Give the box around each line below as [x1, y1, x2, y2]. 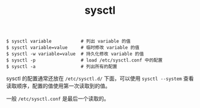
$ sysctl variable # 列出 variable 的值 [6, 38, 131, 45]
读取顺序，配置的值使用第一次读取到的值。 [6, 82, 111, 90]
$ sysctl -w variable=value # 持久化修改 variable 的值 [6, 51, 144, 57]
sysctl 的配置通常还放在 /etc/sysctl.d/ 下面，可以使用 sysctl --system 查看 [6, 75, 194, 82]
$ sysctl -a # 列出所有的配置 [6, 64, 117, 70]
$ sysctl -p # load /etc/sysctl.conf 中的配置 [6, 57, 162, 63]
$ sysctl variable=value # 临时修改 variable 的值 [6, 45, 140, 51]
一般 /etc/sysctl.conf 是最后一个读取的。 [6, 95, 110, 102]
